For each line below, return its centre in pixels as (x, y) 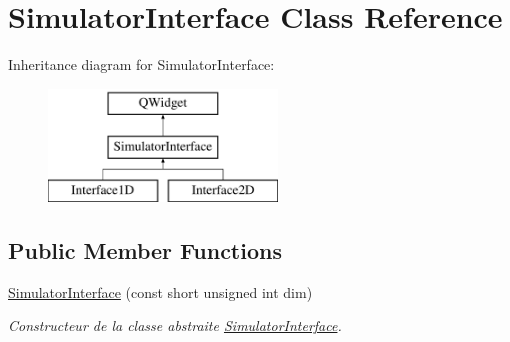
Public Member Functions (145, 250)
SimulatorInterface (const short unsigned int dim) (160, 291)
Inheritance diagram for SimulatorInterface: (141, 64)
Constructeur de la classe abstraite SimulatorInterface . (175, 325)
